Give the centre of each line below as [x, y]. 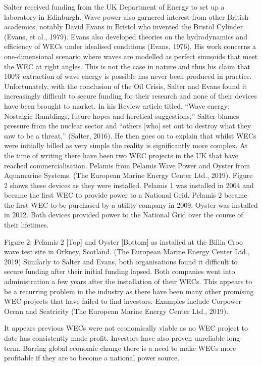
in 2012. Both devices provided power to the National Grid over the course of [124, 215]
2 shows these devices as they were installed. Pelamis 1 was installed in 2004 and [129, 185]
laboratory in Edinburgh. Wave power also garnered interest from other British [126, 16]
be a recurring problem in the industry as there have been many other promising [129, 291]
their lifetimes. [27, 225]
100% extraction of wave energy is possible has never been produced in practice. [128, 76]
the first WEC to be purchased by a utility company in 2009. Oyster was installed [131, 204]
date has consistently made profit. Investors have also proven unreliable [114, 338]
